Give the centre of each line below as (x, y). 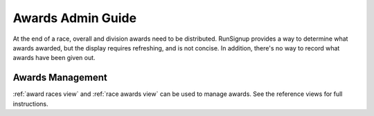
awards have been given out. (54, 58)
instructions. (30, 104)
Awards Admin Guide (75, 18)
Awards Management (60, 78)
